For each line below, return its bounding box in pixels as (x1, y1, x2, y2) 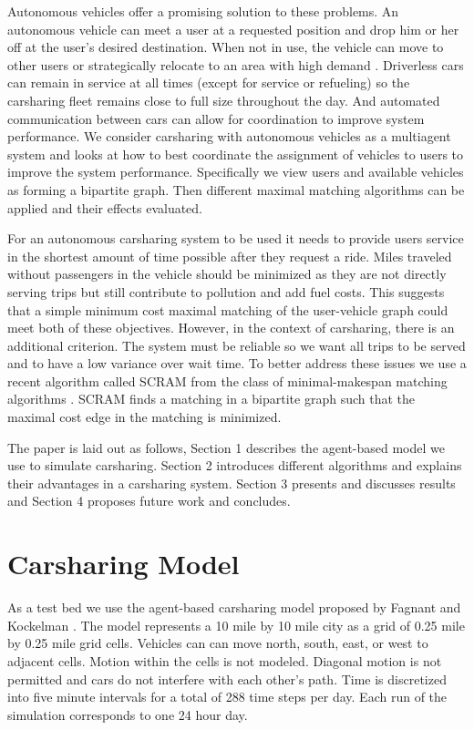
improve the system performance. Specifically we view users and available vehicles (7, 162, 464, 181)
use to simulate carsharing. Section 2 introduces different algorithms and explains (7, 456, 462, 475)
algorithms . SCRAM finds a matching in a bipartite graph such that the (7, 389, 416, 408)
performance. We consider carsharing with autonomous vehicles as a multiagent (7, 127, 451, 146)
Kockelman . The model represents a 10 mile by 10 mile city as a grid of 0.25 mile (7, 615, 465, 634)
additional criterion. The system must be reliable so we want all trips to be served (7, 335, 466, 355)
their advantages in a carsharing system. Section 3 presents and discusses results (7, 473, 456, 492)
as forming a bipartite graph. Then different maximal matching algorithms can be (7, 180, 465, 199)
